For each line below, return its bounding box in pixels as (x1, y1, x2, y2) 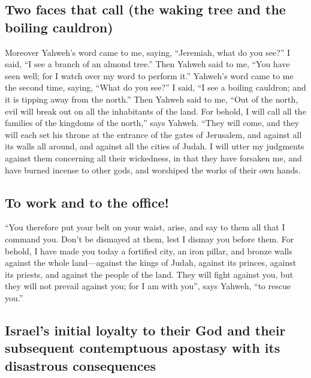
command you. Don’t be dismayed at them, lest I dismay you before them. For (5, 232, 294, 245)
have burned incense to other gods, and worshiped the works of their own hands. (5, 163, 301, 176)
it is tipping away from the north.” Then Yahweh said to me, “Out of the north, (5, 92, 298, 105)
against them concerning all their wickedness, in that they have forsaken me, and (5, 151, 302, 164)
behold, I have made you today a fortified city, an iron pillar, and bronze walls (5, 244, 292, 257)
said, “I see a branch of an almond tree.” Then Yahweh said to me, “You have (5, 58, 290, 70)
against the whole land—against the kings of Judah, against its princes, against (5, 256, 297, 269)
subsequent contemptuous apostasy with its (5, 338, 280, 357)
